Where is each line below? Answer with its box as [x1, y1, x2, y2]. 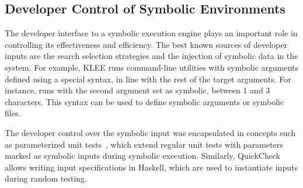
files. [5, 107, 21, 119]
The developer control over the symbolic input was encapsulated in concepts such [5, 126, 296, 138]
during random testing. [5, 172, 87, 184]
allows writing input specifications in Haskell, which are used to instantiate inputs [5, 161, 298, 173]
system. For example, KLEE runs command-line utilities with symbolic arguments [5, 61, 299, 73]
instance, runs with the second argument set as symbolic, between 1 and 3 [5, 84, 270, 96]
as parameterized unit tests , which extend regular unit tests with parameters [5, 138, 283, 150]
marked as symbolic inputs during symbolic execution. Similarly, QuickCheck [5, 149, 281, 162]
